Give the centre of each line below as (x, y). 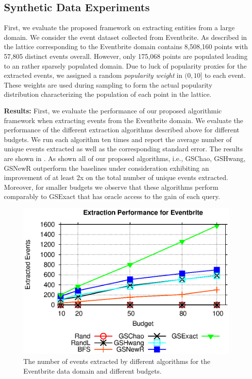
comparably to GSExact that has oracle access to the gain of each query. (112, 196)
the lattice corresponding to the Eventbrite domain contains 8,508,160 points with (126, 46)
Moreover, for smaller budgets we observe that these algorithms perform (111, 187)
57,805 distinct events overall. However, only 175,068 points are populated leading (126, 56)
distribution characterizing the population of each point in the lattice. (108, 94)
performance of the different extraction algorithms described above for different (122, 130)
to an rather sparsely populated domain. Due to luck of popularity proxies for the (126, 65)
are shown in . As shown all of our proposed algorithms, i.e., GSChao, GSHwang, (125, 158)
